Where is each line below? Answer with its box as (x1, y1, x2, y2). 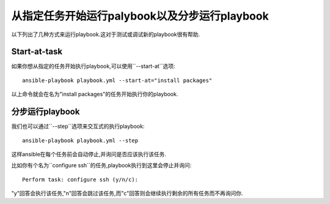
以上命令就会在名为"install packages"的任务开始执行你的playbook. (11, 91, 178, 98)
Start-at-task (11, 47, 63, 57)
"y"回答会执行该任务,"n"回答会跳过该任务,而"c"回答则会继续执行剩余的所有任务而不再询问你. (11, 190, 244, 197)
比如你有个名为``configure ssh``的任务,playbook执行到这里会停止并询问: (11, 162, 192, 169)
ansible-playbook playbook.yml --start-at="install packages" (22, 77, 213, 84)
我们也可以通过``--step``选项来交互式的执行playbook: (11, 123, 145, 130)
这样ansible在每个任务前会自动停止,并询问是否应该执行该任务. (11, 150, 167, 157)
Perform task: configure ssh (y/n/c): (22, 176, 139, 183)
